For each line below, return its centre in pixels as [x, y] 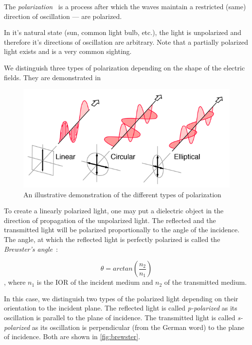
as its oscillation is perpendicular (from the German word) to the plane [138, 327]
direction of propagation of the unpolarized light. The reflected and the [110, 220]
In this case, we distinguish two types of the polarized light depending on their [121, 298]
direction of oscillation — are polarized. [63, 16]
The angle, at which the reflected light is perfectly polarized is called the [112, 239]
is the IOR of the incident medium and [95, 282]
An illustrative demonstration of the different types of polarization [122, 194]
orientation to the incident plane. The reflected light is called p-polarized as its [121, 308]
